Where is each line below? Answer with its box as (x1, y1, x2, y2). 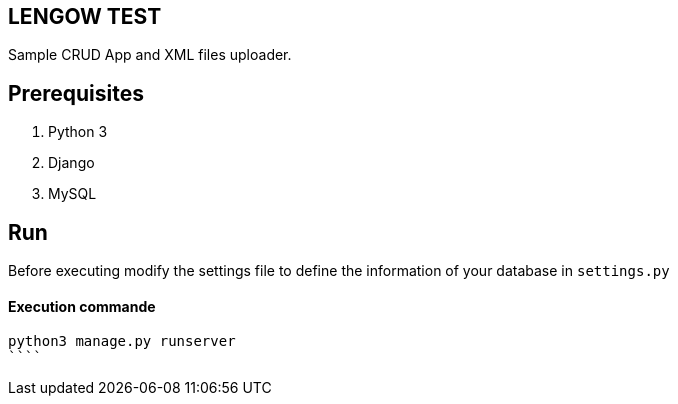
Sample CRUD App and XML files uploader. (8, 46, 292, 64)
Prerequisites (8, 80, 144, 106)
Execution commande (8, 297, 156, 315)
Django (48, 154, 95, 172)
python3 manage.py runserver (8, 333, 236, 350)
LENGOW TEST (8, 4, 162, 29)
